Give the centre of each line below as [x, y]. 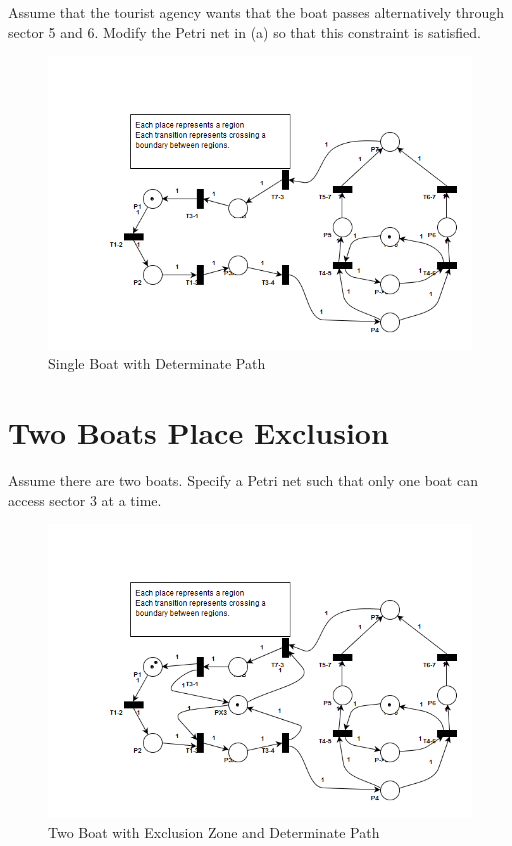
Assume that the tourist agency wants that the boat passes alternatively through [256, 12]
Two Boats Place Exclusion [198, 432]
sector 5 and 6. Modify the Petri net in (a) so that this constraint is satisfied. [244, 31]
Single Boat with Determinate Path [157, 363]
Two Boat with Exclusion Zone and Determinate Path [214, 831]
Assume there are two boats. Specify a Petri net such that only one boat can [243, 480]
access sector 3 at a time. [85, 499]
